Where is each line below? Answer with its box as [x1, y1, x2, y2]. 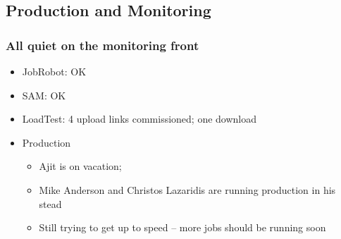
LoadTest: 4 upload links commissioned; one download [22, 111, 257, 126]
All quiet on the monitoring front [6, 36, 199, 54]
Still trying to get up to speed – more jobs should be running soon [39, 220, 326, 235]
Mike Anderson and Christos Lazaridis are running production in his [39, 182, 336, 197]
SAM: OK [22, 87, 66, 102]
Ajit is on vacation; [39, 159, 122, 173]
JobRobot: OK [22, 64, 87, 78]
